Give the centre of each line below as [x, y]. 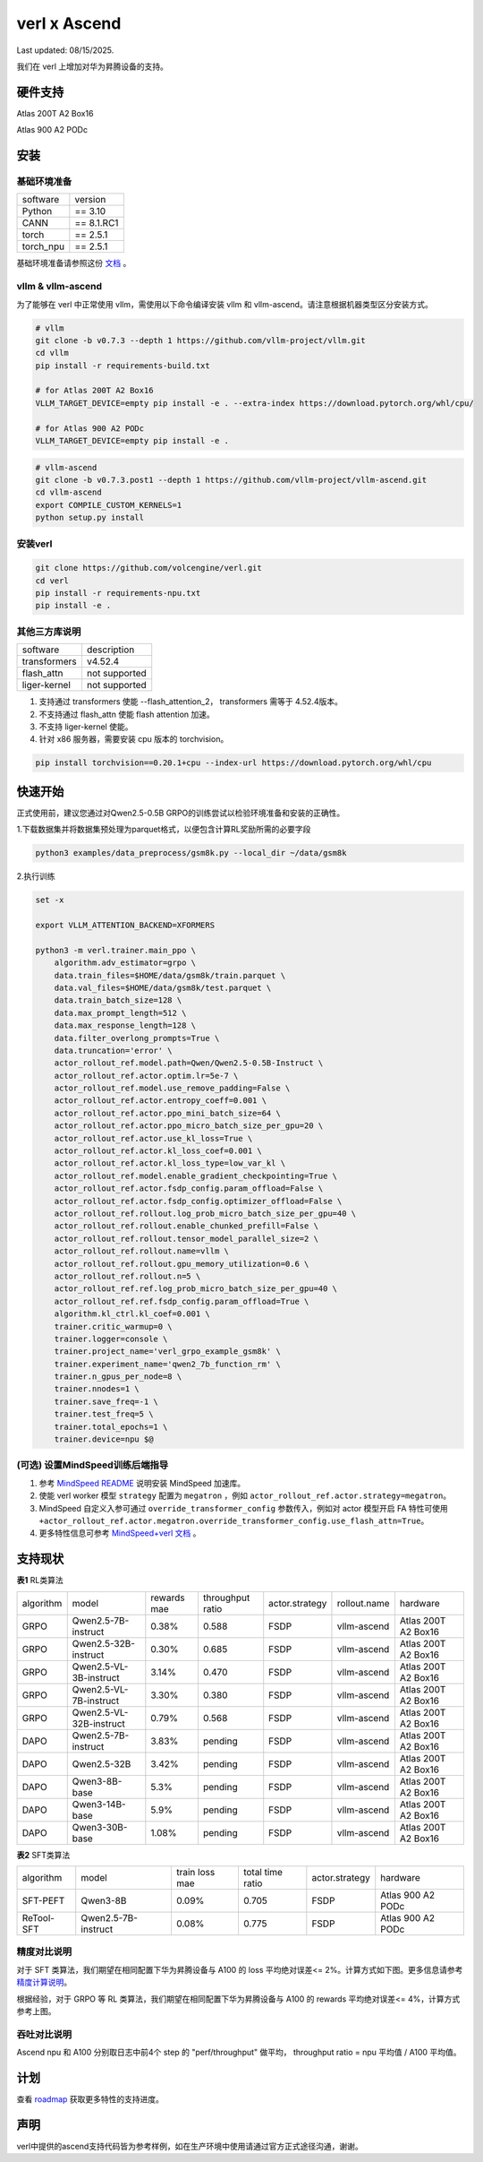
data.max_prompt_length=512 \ [120, 1013]
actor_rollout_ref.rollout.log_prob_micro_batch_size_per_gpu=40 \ [205, 1213]
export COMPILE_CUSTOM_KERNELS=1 [109, 505]
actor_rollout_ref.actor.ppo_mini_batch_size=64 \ [167, 1113]
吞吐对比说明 [44, 2034]
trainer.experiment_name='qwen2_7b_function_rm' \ [167, 1364]
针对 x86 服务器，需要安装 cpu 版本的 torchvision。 [134, 739]
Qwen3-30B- [100, 1827]
